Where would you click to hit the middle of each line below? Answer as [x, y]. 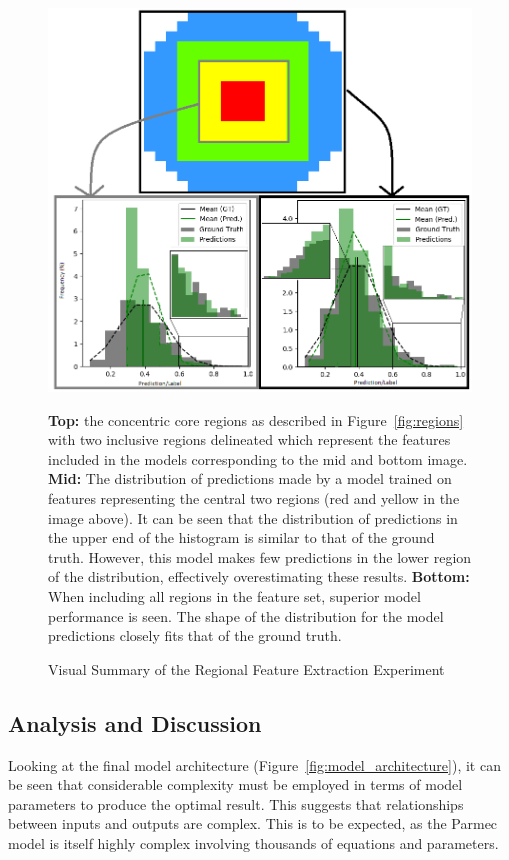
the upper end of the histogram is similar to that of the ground [241, 537]
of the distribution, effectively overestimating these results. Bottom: [259, 576]
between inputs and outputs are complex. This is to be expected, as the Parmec [253, 823]
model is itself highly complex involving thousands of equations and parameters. [253, 842]
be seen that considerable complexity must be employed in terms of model [235, 784]
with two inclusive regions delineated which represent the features [249, 439]
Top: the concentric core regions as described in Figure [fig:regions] [256, 419]
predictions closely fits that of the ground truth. [195, 635]
